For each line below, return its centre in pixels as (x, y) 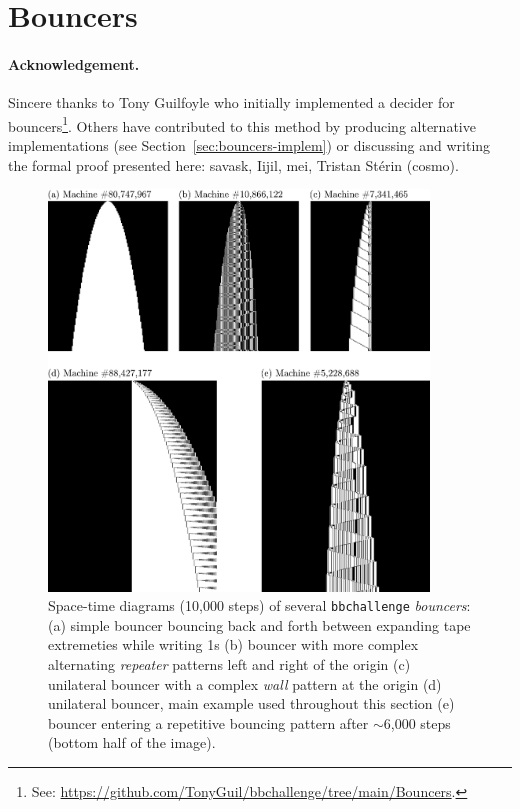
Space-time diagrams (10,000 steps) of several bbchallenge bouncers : (259, 605)
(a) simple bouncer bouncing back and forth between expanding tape (259, 624)
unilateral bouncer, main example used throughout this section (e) (251, 703)
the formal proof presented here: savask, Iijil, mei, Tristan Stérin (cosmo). (233, 164)
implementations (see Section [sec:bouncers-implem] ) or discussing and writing (249, 145)
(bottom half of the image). (132, 742)
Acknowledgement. (74, 63)
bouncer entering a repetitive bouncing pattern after (208, 722)
